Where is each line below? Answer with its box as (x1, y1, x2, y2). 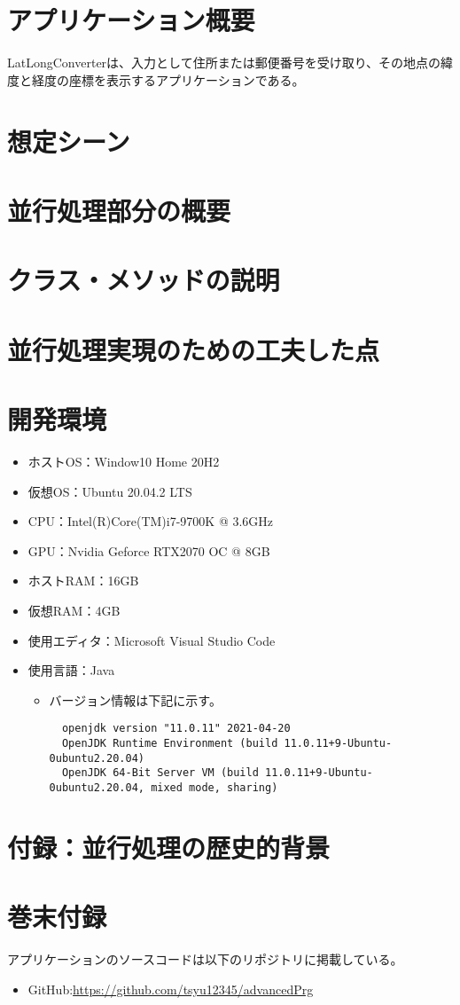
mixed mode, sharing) (151, 781, 278, 794)
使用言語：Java (27, 661, 115, 679)
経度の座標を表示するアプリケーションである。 (31, 70, 305, 89)
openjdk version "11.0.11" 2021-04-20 (61, 722, 291, 735)
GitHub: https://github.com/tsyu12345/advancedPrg (27, 979, 314, 998)
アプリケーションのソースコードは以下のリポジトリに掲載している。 (7, 950, 403, 969)
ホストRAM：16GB (27, 571, 139, 590)
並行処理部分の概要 (7, 192, 231, 228)
